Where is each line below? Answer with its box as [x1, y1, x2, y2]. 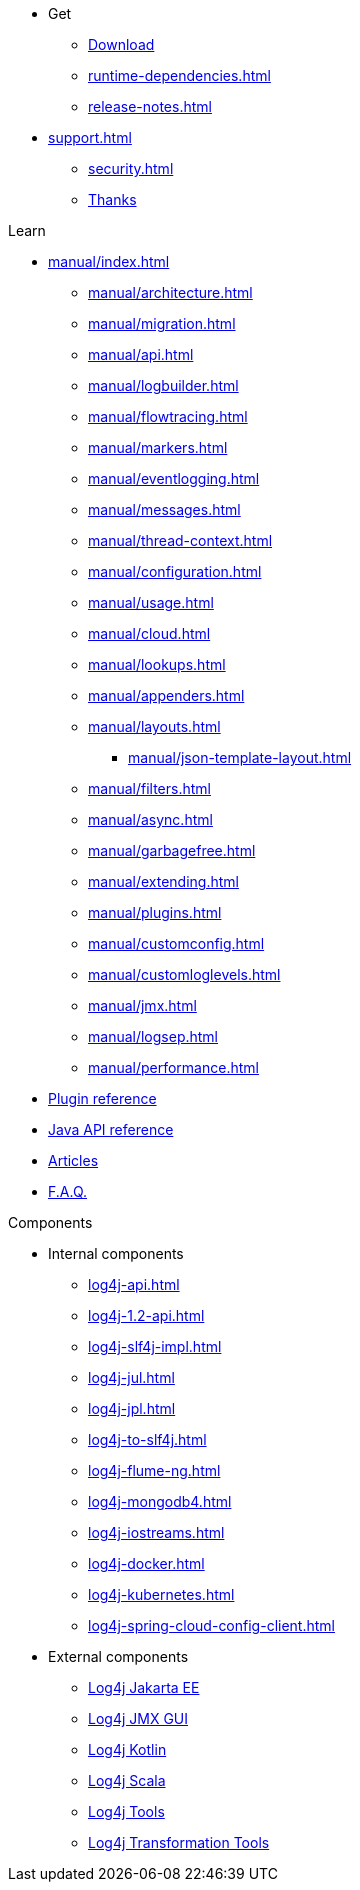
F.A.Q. [48, 1183, 88, 1200]
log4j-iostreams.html [88, 1524, 225, 1541]
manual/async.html [88, 811, 213, 828]
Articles [48, 1152, 99, 1169]
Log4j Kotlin [88, 1741, 167, 1758]
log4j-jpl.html [88, 1400, 176, 1417]
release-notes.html [88, 98, 212, 115]
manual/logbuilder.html [88, 377, 239, 394]
